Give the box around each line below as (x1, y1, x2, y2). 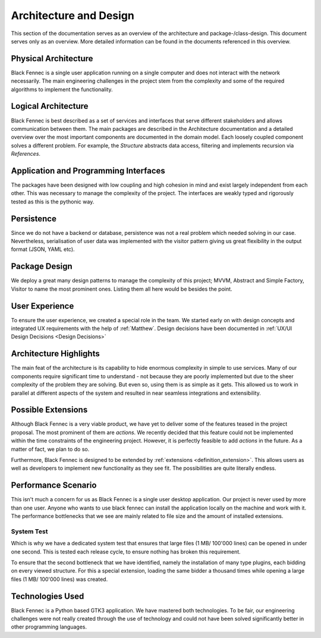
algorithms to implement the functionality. (11, 86, 113, 93)
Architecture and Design (11, 9, 135, 22)
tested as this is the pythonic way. (11, 198, 95, 205)
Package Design (11, 262, 73, 272)
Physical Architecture (11, 54, 93, 64)
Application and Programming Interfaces (11, 165, 166, 175)
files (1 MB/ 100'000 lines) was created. (11, 576, 108, 583)
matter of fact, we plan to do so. (11, 445, 90, 452)
